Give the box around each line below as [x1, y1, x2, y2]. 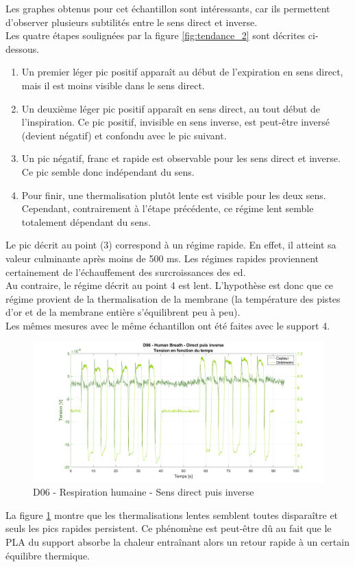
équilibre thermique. [5, 548, 90, 562]
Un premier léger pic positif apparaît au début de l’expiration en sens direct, [21, 65, 343, 79]
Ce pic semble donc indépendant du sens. [21, 164, 195, 178]
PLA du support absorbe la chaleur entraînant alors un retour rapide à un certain [5, 534, 350, 548]
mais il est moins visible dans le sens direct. [21, 78, 205, 92]
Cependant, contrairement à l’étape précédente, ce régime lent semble [21, 201, 314, 216]
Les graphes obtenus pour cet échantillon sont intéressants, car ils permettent [5, 1, 330, 15]
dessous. [5, 41, 40, 56]
